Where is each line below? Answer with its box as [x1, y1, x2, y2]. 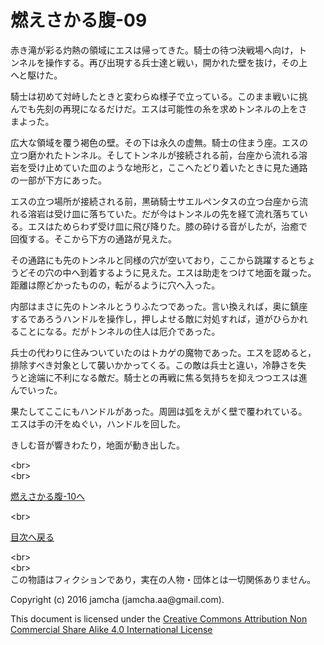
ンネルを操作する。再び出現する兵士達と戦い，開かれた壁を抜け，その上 [10, 56, 308, 68]
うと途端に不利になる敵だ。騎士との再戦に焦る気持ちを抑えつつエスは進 [10, 371, 308, 383]
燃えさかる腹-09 [10, 9, 148, 32]
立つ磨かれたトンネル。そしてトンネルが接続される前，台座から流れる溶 [10, 149, 308, 161]
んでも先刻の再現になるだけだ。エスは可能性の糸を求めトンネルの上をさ [10, 102, 308, 115]
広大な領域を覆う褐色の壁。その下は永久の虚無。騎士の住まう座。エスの [10, 136, 308, 148]
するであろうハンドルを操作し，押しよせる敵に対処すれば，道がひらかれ [10, 312, 308, 325]
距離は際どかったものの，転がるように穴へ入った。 [10, 279, 221, 291]
